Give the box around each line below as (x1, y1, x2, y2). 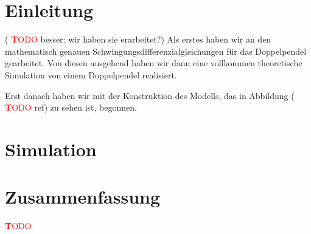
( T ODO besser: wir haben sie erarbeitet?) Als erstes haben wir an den (5, 33, 271, 46)
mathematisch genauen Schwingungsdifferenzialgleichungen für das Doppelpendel (5, 44, 307, 57)
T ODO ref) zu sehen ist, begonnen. (5, 101, 137, 114)
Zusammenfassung (5, 184, 161, 209)
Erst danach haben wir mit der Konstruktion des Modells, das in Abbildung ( (5, 89, 295, 102)
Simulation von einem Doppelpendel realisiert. (5, 68, 177, 81)
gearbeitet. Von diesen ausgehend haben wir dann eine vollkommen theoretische (5, 57, 302, 69)
